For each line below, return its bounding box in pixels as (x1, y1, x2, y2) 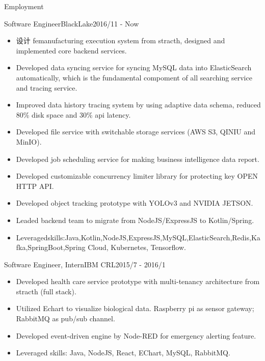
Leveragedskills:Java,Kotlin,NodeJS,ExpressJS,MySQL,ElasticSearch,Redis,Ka (16, 232, 260, 242)
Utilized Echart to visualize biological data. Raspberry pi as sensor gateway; (16, 303, 254, 314)
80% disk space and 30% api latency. (16, 109, 131, 120)
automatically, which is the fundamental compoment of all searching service (16, 72, 252, 82)
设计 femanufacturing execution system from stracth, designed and (16, 35, 225, 46)
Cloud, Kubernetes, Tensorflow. (88, 242, 186, 253)
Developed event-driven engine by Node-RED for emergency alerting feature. (16, 330, 256, 341)
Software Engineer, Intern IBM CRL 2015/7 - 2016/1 (4, 259, 166, 269)
